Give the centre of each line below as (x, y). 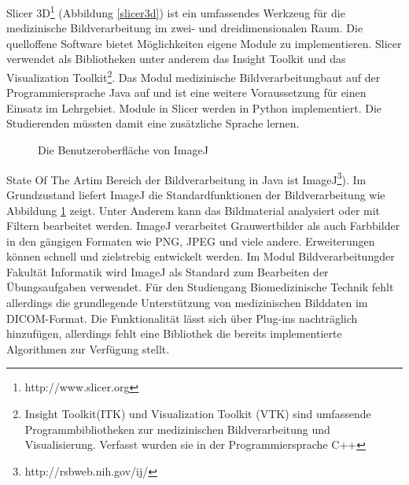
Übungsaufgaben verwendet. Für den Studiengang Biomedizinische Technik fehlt (200, 287)
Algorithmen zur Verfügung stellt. (88, 348)
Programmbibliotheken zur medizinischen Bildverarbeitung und (177, 429)
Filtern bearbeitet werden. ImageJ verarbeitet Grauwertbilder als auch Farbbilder (203, 226)
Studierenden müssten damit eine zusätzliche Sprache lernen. (153, 123)
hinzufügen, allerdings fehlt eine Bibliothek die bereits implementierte (174, 333)
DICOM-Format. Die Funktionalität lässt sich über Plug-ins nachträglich (182, 318)
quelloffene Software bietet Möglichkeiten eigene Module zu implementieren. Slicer (204, 43)
